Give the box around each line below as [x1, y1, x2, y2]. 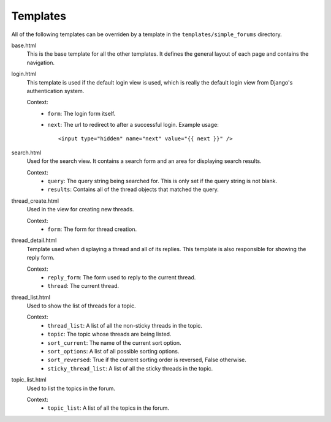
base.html [11, 42, 37, 49]
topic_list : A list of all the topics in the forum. [47, 404, 170, 412]
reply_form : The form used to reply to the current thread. [47, 273, 196, 281]
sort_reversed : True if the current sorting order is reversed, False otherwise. [47, 356, 246, 364]
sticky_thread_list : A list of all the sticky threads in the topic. [47, 364, 213, 372]
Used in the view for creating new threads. [26, 206, 134, 213]
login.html [11, 70, 37, 78]
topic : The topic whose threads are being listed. [47, 331, 172, 338]
